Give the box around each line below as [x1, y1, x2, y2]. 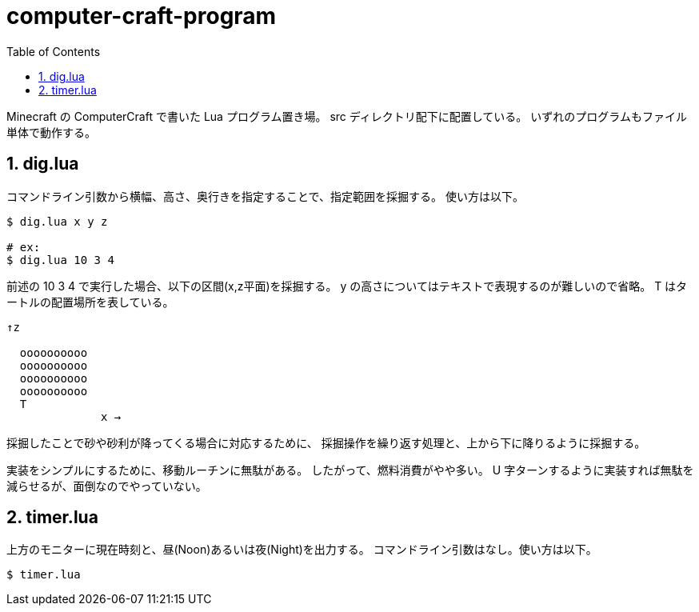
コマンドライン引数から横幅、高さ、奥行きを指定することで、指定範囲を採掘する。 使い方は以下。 [6, 189, 524, 203]
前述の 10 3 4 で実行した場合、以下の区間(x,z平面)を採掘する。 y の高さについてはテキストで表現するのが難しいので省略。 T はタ [6, 278, 688, 293]
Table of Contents [6, 44, 101, 58]
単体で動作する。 [6, 125, 96, 139]
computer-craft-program [6, 2, 277, 30]
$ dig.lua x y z [6, 214, 108, 228]
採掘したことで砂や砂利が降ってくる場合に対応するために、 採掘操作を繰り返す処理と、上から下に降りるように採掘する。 [6, 435, 646, 450]
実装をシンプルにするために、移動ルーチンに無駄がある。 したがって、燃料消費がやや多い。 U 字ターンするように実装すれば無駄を [6, 462, 694, 477]
